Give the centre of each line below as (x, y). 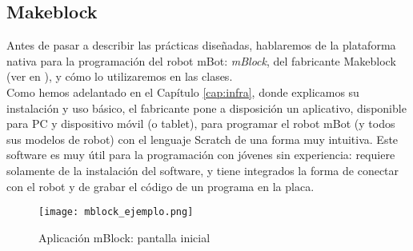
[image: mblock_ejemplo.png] (116, 212)
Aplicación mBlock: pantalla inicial (124, 237)
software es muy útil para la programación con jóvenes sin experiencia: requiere (201, 155)
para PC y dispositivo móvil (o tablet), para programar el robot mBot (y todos (201, 124)
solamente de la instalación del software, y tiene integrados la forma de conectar (203, 170)
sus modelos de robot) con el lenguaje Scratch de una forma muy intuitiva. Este (202, 139)
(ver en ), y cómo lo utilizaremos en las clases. (120, 76)
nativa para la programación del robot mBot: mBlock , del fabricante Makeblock (201, 60)
